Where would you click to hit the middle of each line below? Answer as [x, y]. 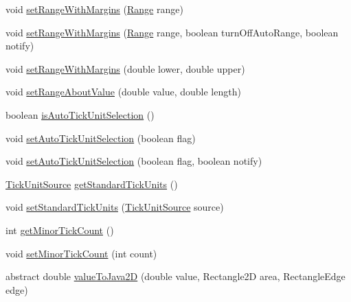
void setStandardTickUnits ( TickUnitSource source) [115, 207]
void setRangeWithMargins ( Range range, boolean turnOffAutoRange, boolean [172, 32]
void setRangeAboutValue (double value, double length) [123, 92]
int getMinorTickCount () [60, 230]
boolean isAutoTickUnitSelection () [80, 114]
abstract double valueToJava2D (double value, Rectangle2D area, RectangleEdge [175, 276]
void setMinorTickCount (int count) [81, 253]
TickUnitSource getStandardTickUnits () [92, 184]
